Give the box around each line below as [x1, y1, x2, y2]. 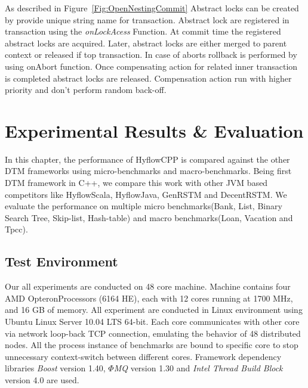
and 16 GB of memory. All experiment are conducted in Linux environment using [5, 303, 303, 316]
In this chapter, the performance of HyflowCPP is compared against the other [5, 153, 290, 165]
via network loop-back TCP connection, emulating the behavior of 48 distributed [5, 327, 301, 339]
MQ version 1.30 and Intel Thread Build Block [113, 362, 283, 374]
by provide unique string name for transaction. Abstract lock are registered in [5, 13, 289, 26]
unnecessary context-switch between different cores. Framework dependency [5, 350, 282, 362]
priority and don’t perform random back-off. [5, 83, 167, 96]
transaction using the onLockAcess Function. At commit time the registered [5, 25, 281, 38]
